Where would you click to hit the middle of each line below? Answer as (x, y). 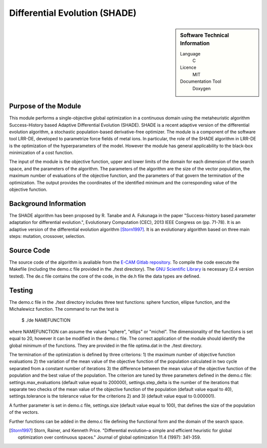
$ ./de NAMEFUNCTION (46, 320)
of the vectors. (24, 412)
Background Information (47, 203)
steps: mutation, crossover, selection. (47, 236)
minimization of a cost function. (41, 153)
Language (190, 54)
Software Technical (205, 35)
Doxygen (202, 88)
